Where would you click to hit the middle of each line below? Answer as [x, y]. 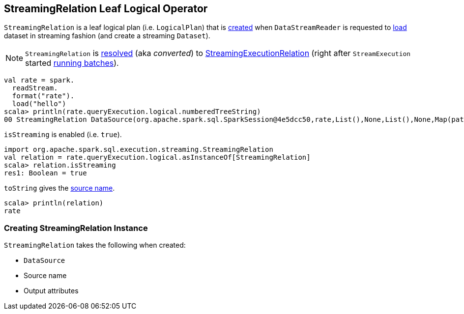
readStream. [35, 88]
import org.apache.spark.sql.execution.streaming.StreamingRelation [139, 150]
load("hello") [39, 104]
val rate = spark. [39, 80]
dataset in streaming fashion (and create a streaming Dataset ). [107, 36]
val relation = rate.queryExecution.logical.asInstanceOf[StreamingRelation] [157, 157]
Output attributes [51, 291]
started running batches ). [72, 63]
